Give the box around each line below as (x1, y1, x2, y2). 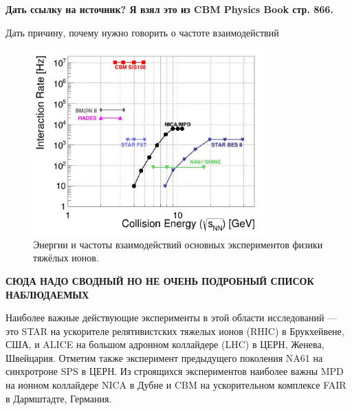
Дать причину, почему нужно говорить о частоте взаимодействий (5, 25, 279, 39)
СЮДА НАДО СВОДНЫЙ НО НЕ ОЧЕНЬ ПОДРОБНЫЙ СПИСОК (5, 273, 314, 288)
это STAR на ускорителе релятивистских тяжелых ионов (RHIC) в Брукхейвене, (5, 323, 344, 338)
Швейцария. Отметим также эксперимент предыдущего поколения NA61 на (5, 350, 323, 365)
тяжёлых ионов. (33, 250, 99, 265)
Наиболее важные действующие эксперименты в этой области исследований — (5, 310, 338, 325)
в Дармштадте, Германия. (5, 391, 112, 405)
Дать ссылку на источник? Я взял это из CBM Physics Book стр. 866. (5, 2, 333, 16)
